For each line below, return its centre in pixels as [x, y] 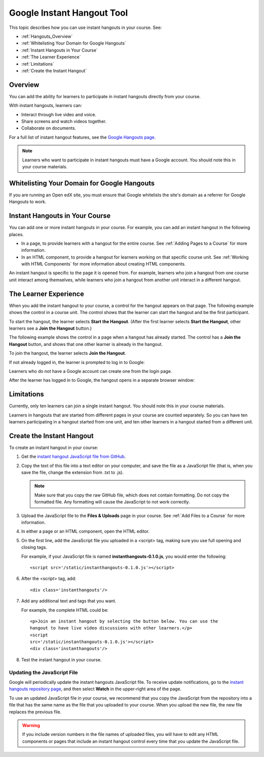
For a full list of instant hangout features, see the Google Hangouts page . [82, 137]
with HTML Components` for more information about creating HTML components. [103, 264]
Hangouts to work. [28, 202]
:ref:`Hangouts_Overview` [47, 36]
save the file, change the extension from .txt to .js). [73, 472]
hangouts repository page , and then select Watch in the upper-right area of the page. [95, 689]
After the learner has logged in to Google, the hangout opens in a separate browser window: [102, 380]
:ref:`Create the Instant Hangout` [54, 71]
